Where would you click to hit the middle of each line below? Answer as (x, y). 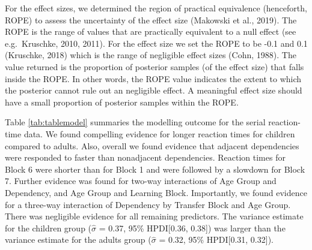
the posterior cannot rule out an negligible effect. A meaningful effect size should (154, 90)
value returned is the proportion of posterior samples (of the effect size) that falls (154, 66)
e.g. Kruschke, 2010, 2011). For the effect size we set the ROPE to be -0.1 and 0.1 (156, 43)
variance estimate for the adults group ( (78, 240)
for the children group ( (48, 228)
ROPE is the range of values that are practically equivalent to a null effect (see (151, 31)
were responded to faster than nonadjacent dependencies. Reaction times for (145, 157)
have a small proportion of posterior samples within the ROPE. (122, 102)
